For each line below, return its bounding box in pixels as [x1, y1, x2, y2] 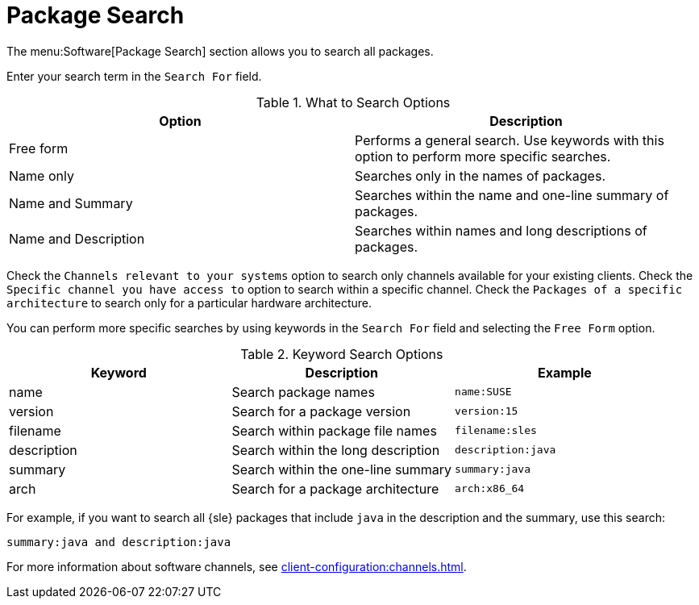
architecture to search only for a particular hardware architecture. [6, 295, 372, 310]
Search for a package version [231, 403, 411, 419]
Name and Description [9, 230, 145, 247]
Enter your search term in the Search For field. [6, 69, 262, 83]
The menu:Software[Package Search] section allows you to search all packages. [6, 44, 434, 58]
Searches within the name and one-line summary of [355, 186, 669, 203]
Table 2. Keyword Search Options [240, 345, 443, 362]
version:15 [455, 405, 518, 418]
